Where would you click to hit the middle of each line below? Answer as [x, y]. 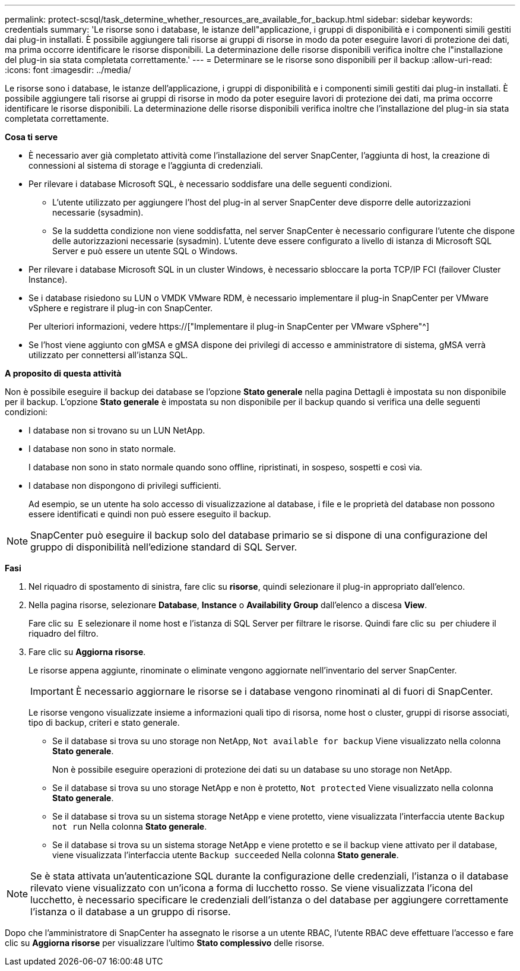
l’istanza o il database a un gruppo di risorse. [131, 912]
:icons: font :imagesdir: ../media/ [68, 70]
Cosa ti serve [31, 137]
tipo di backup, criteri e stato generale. [104, 722]
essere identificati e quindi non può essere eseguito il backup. [150, 514]
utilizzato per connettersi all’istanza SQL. [108, 355]
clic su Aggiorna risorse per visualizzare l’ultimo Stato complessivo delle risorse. [165, 943]
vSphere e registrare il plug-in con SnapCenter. [121, 308]
